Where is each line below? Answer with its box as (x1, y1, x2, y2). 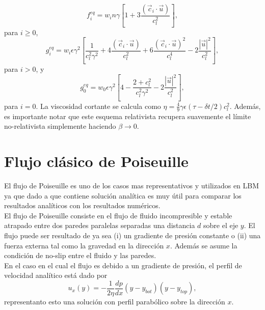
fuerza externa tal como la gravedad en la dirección (4, 240, 164, 250)
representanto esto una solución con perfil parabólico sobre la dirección (4, 296, 225, 306)
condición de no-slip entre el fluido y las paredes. (4, 250, 156, 261)
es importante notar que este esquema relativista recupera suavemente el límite (4, 110, 251, 121)
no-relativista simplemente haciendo (4, 121, 116, 131)
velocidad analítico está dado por (4, 270, 108, 280)
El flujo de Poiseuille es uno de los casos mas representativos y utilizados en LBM (4, 180, 259, 190)
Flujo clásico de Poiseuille (4, 151, 189, 172)
